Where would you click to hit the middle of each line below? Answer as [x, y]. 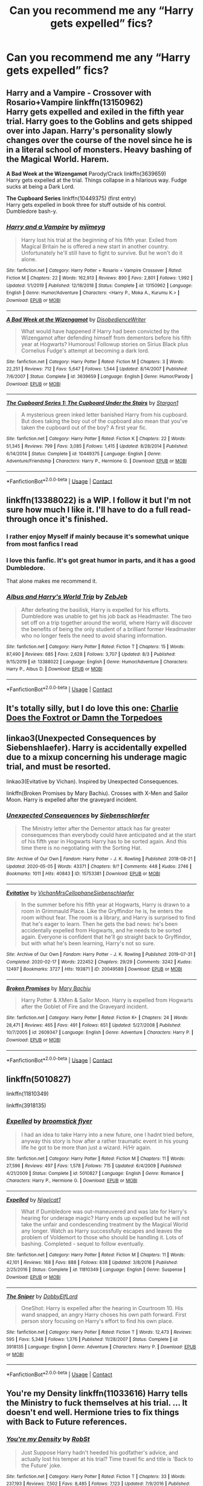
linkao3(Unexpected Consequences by [81, 738]
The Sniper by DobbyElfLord [42, 1296]
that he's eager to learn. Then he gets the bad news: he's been [99, 924]
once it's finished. [74, 519]
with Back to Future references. [67, 1422]
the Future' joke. [41, 1465]
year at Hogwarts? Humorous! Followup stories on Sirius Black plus [105, 344]
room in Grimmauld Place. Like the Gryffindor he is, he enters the [102, 911]
